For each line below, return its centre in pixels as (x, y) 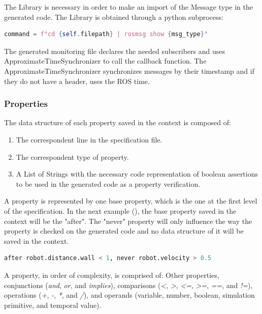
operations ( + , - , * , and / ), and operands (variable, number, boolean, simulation (129, 295)
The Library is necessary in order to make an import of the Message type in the (128, 7)
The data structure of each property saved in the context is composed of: (118, 122)
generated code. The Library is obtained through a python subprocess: (114, 17)
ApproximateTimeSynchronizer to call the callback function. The (105, 61)
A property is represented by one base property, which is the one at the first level (131, 201)
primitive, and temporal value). (53, 305)
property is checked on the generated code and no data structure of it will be (124, 231)
